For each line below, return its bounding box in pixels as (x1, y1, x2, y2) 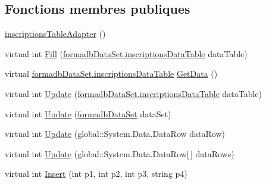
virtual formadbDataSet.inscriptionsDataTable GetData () (5, 67, 218, 80)
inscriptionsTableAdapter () (5, 27, 106, 40)
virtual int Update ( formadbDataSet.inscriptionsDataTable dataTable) (5, 87, 262, 99)
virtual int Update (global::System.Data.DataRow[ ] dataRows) (5, 147, 234, 160)
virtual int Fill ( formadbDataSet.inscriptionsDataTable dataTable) (5, 47, 248, 60)
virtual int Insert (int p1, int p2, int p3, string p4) (5, 167, 187, 180)
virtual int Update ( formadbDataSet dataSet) (5, 107, 171, 120)
